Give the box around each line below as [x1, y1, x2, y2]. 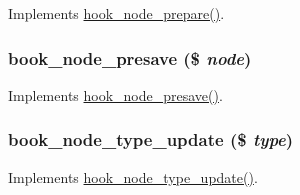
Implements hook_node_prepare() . [8, 3, 225, 23]
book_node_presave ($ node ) [8, 45, 252, 70]
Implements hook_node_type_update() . [8, 166, 258, 187]
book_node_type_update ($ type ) [8, 127, 294, 152]
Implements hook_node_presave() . [8, 84, 223, 105]
